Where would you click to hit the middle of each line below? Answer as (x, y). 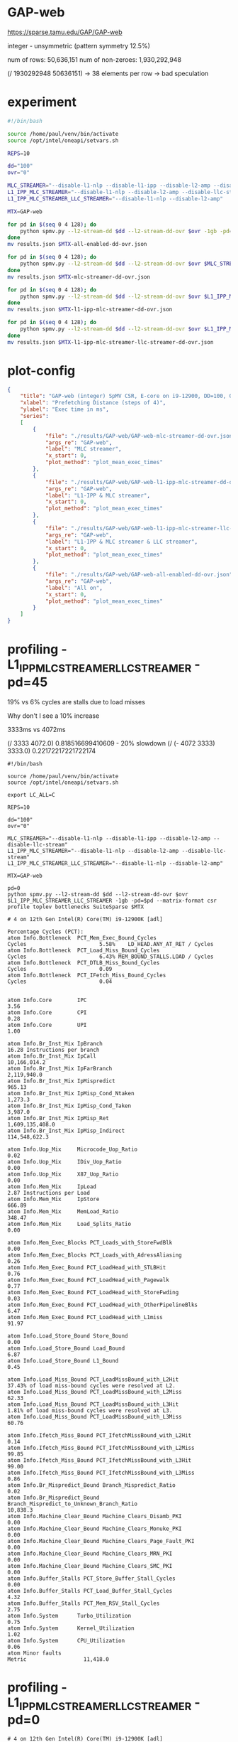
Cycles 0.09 (60, 969)
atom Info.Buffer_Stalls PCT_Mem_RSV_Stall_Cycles (84, 1603)
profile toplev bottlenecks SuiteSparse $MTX (75, 907)
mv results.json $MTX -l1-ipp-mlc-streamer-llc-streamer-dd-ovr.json (110, 342)
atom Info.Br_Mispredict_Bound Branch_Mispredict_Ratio (91, 1485)
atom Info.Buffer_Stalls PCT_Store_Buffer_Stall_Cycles (91, 1579)
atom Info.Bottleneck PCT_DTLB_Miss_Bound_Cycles (84, 963)
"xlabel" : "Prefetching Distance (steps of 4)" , (93, 403)
